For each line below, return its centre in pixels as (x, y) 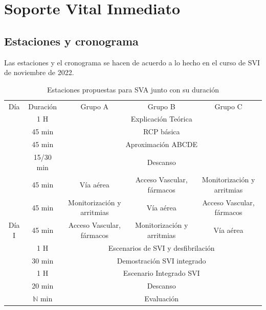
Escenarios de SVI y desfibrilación (161, 247)
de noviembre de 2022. (39, 72)
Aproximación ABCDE (162, 144)
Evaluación (162, 299)
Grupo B (161, 106)
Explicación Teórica (161, 119)
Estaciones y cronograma (71, 41)
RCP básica (161, 132)
